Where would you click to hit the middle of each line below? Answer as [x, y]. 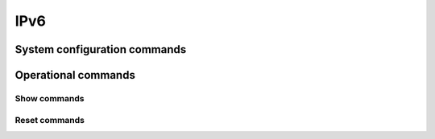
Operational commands [75, 75]
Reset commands [50, 120]
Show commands [50, 98]
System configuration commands [101, 49]
